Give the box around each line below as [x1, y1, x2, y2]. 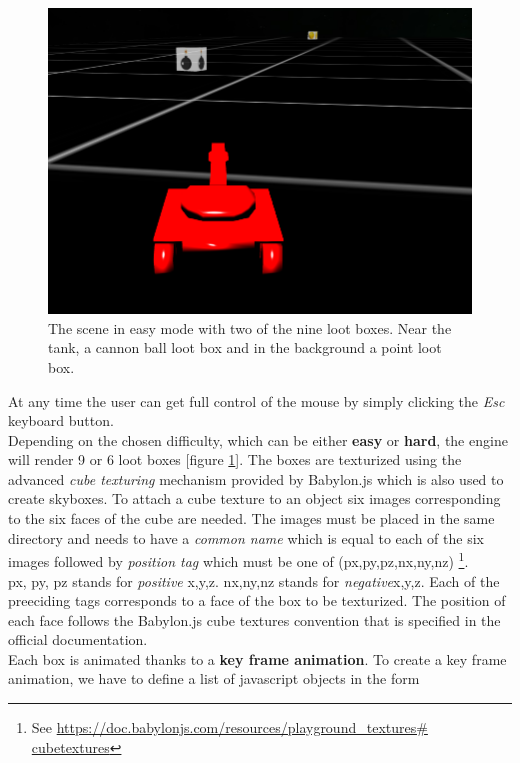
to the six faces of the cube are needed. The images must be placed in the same [8, 508, 495, 529]
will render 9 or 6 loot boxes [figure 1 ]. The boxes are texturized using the [8, 449, 462, 470]
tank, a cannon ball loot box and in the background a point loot [48, 337, 442, 358]
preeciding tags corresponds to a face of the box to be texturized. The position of [8, 590, 506, 611]
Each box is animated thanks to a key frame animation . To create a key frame [8, 648, 507, 669]
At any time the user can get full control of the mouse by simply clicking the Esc [8, 390, 505, 411]
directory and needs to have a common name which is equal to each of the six [8, 527, 484, 548]
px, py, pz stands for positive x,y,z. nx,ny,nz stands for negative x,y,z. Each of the [8, 570, 500, 591]
